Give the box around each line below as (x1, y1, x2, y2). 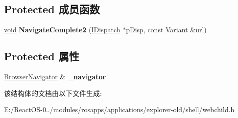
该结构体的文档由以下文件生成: (4, 88, 102, 98)
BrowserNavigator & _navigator (4, 71, 106, 81)
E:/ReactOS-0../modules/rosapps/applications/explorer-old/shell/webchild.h (4, 104, 235, 115)
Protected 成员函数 (4, 1, 100, 17)
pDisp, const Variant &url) (126, 24, 207, 35)
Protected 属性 (4, 48, 79, 64)
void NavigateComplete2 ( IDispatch (4, 24, 120, 35)
